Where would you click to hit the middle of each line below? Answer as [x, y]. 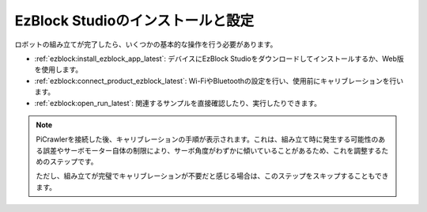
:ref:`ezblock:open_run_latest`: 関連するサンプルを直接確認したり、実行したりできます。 [178, 103]
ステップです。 [74, 161]
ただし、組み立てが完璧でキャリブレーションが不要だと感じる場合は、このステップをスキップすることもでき [212, 176]
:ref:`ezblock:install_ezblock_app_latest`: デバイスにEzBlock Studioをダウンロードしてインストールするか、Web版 [219, 59]
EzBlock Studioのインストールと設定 [134, 21]
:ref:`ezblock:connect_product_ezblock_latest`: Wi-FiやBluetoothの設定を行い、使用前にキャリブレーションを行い [219, 81]
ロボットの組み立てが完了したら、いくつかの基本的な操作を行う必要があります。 [146, 44]
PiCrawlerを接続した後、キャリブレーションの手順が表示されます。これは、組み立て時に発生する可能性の [207, 139]
